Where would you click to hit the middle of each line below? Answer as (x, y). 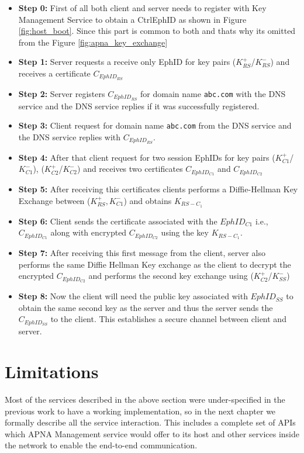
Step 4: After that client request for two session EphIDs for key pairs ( (147, 157)
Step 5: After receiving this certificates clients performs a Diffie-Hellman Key (158, 189)
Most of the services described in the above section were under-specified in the (145, 399)
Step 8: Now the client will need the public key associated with (133, 296)
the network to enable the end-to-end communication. (101, 445)
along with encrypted (89, 232)
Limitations (52, 371)
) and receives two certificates (130, 169)
